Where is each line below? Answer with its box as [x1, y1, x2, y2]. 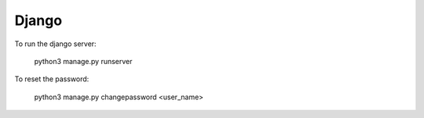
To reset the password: [14, 74, 90, 84]
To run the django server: [14, 39, 97, 48]
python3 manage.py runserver [34, 56, 133, 66]
